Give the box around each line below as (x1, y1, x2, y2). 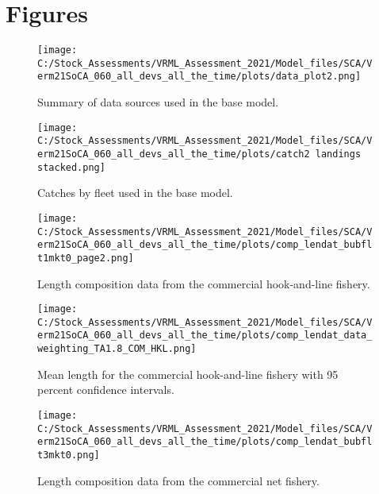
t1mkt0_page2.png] (37, 252, 134, 264)
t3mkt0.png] (37, 449, 100, 461)
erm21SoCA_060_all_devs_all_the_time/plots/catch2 (37, 149, 310, 160)
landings (315, 149, 362, 160)
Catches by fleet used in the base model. (37, 184, 233, 201)
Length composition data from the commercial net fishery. (37, 472, 320, 488)
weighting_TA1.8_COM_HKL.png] (37, 343, 197, 355)
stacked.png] (37, 161, 105, 173)
